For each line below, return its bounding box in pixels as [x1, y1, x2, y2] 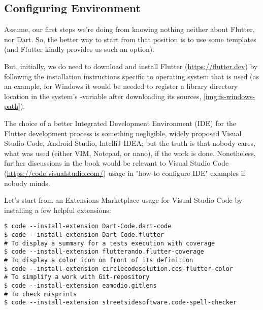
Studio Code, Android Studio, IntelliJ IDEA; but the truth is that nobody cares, [4, 138, 255, 148]
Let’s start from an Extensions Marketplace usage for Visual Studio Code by [4, 195, 243, 205]
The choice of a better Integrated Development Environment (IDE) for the [4, 117, 237, 128]
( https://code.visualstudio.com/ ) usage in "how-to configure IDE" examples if [4, 167, 245, 178]
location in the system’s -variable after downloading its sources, [4, 90, 202, 101]
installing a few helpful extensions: [4, 204, 111, 215]
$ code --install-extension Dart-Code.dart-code [4, 223, 172, 230]
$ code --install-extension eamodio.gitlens [4, 282, 157, 289]
